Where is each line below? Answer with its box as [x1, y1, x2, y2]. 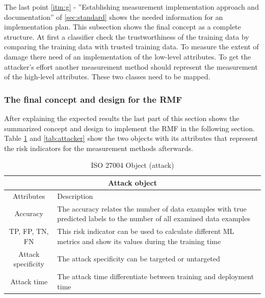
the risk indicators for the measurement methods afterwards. [4, 142, 193, 153]
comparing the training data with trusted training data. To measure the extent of [4, 41, 259, 52]
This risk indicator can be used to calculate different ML [57, 226, 234, 236]
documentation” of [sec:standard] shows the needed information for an [4, 11, 223, 22]
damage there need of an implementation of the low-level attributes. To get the [4, 51, 251, 62]
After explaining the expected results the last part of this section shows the [4, 112, 240, 123]
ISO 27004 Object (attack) [91, 160, 174, 170]
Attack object [108, 177, 157, 188]
